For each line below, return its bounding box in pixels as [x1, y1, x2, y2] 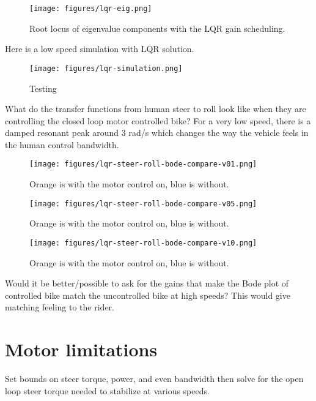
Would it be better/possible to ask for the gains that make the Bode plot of [5, 277, 289, 290]
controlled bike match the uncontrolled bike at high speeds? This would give [5, 288, 290, 301]
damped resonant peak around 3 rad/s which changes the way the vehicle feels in [5, 126, 309, 139]
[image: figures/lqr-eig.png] [29, 4, 152, 13]
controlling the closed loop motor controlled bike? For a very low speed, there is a [5, 114, 311, 127]
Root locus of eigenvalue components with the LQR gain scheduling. [29, 21, 285, 34]
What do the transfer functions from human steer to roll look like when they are [5, 102, 306, 115]
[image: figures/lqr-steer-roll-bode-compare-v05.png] [29, 199, 257, 208]
